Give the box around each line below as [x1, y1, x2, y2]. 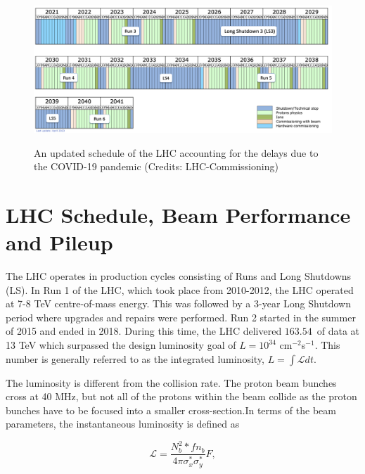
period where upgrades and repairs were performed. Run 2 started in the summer [6, 309, 356, 324]
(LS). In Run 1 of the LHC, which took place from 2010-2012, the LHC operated [6, 282, 354, 297]
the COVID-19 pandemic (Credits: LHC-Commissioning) [34, 159, 278, 174]
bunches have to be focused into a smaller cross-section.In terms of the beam [6, 402, 336, 417]
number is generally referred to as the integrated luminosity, [6, 351, 264, 366]
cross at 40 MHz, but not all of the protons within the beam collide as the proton [6, 389, 357, 404]
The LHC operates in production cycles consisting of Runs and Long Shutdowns [6, 269, 352, 283]
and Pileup [6, 228, 113, 257]
